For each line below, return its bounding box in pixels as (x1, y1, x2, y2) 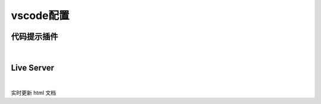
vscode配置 (11, 9, 70, 22)
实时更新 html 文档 (11, 89, 56, 96)
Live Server (11, 62, 55, 73)
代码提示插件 (11, 31, 58, 42)
